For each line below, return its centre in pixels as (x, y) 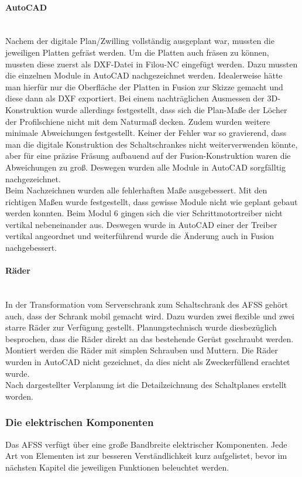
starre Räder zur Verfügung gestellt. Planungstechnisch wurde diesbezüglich (141, 327)
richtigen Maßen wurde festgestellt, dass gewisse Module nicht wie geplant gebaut (152, 201)
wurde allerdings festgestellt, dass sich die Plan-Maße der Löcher (171, 109)
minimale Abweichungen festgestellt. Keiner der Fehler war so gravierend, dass (146, 133)
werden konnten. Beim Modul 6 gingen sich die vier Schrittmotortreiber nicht (144, 213)
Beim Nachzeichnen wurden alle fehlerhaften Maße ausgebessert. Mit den (136, 190)
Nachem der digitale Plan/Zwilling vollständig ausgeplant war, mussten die (140, 41)
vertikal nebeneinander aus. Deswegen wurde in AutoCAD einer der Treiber (141, 224)
